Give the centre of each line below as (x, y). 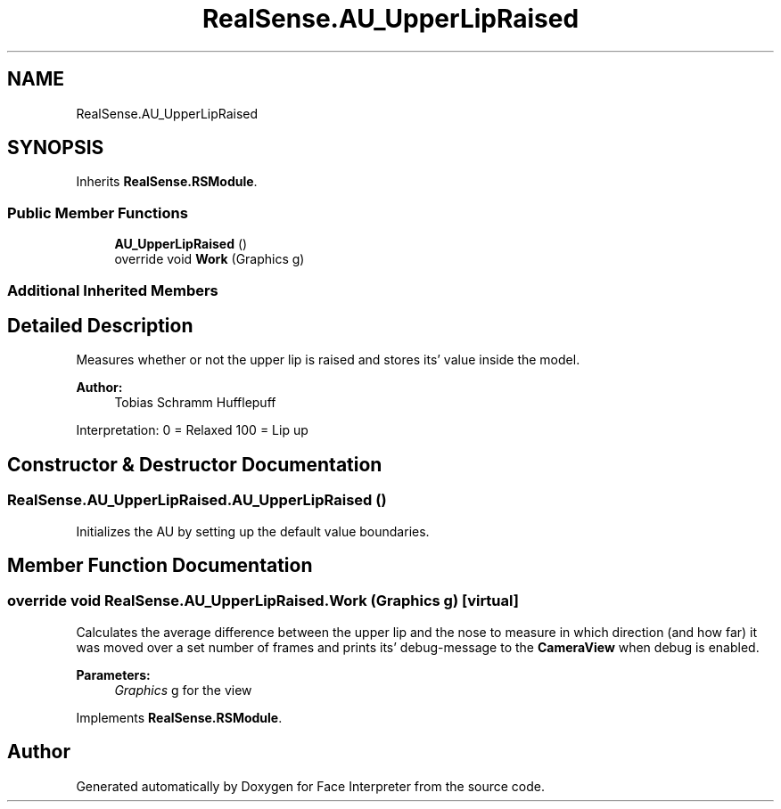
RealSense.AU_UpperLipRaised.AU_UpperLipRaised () (197, 500)
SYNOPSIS (56, 148)
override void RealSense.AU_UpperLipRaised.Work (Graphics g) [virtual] (263, 601)
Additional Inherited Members (113, 290)
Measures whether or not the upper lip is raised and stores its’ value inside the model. (328, 360)
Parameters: (113, 674)
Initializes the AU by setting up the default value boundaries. (253, 531)
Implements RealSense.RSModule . (179, 717)
